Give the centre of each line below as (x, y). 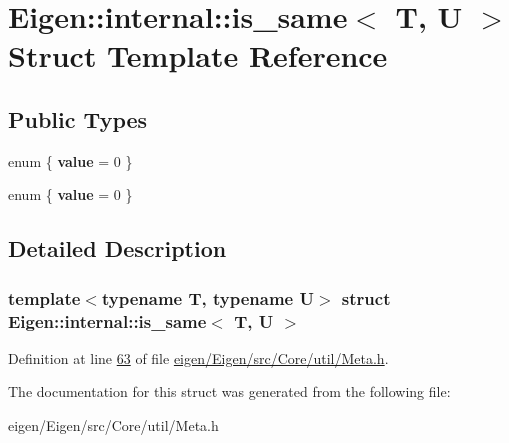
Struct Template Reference (198, 55)
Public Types (78, 118)
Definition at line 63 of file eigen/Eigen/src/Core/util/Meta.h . (198, 357)
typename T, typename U (207, 297)
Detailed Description (117, 248)
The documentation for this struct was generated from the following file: (229, 391)
